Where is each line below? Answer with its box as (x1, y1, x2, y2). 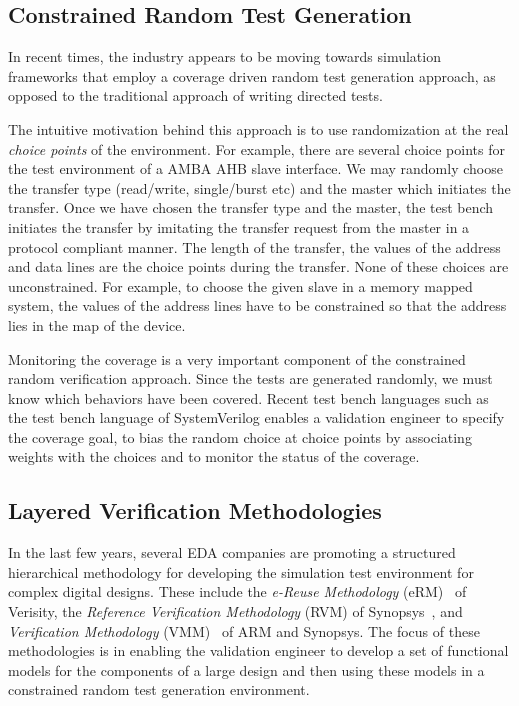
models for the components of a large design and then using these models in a (8, 659, 485, 680)
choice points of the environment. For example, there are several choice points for (8, 138, 505, 159)
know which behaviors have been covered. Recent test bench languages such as (8, 387, 489, 408)
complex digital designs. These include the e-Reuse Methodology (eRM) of (8, 581, 467, 602)
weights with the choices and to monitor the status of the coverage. (8, 446, 420, 467)
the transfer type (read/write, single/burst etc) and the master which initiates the (8, 177, 511, 198)
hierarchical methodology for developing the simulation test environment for (8, 561, 474, 582)
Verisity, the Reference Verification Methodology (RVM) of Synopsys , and (8, 601, 463, 622)
